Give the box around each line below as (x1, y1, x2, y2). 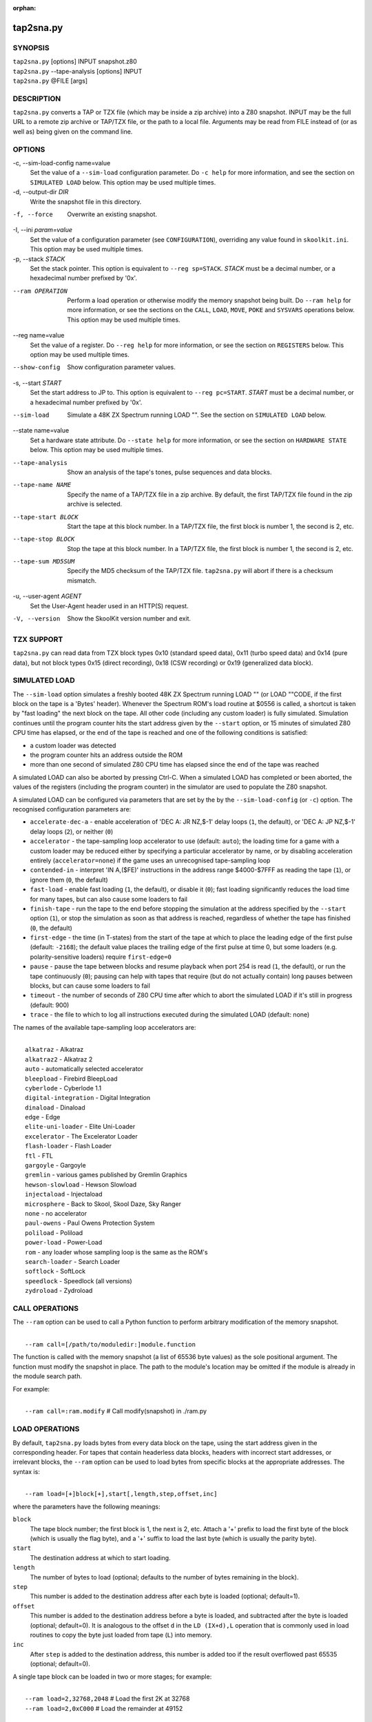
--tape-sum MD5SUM (12, 558, 75, 566)
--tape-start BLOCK (12, 513, 79, 521)
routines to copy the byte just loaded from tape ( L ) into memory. (30, 1630, 213, 1639)
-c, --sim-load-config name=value (12, 159, 111, 167)
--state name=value (12, 426, 70, 435)
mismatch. (67, 576, 96, 585)
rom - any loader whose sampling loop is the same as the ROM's (25, 1247, 208, 1256)
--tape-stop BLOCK (12, 535, 75, 543)
